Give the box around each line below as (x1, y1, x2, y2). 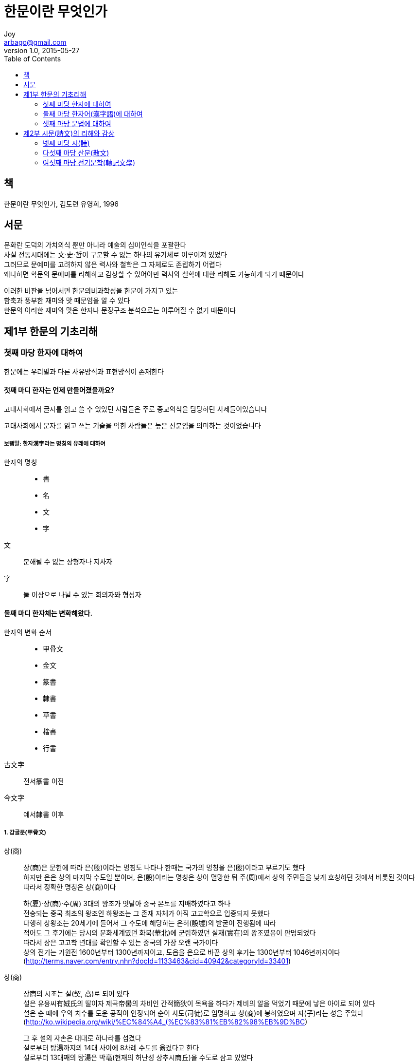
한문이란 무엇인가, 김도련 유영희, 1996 (4, 199, 119, 208)
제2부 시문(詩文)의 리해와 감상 (23, 129, 115, 137)
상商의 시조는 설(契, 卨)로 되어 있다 (23, 989, 129, 998)
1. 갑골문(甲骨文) (4, 829, 46, 836)
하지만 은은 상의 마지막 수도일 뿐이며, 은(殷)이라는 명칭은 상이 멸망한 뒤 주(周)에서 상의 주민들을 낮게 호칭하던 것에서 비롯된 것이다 (23, 872, 415, 881)
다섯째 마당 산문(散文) (43, 148, 109, 157)
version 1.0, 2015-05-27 (4, 46, 80, 55)
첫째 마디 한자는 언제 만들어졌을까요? (4, 386, 115, 395)
